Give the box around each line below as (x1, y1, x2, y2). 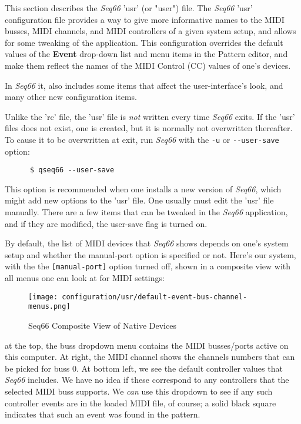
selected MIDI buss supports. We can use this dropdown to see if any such (5, 385, 273, 397)
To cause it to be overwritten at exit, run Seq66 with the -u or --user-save (5, 133, 279, 145)
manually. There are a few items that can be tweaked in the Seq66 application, (5, 206, 288, 218)
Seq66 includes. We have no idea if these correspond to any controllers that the (5, 373, 289, 386)
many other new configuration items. (5, 91, 137, 103)
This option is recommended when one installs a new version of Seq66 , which (5, 182, 282, 195)
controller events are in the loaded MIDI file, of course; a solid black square (5, 396, 276, 409)
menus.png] (28, 302, 71, 311)
